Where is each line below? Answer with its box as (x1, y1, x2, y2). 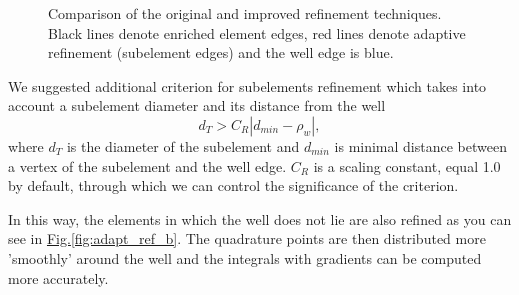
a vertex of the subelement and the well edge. (8, 155, 287, 176)
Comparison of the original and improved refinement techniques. (48, 3, 442, 23)
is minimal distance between (334, 135, 507, 156)
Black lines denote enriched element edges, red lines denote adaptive (48, 22, 466, 43)
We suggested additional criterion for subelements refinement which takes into (8, 75, 487, 96)
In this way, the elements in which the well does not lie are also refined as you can (8, 208, 512, 229)
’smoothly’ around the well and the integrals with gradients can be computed (8, 247, 482, 268)
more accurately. (8, 267, 109, 288)
